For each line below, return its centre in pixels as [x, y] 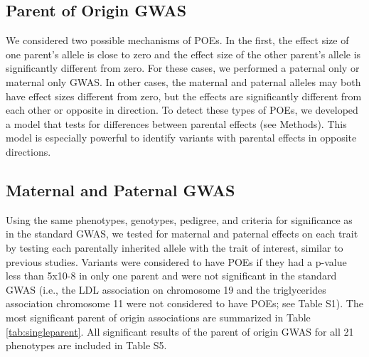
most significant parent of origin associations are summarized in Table [158, 317]
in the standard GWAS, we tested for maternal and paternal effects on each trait [182, 234]
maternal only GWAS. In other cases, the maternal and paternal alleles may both [183, 81]
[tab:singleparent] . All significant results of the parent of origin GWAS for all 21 [180, 331]
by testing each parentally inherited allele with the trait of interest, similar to [175, 247]
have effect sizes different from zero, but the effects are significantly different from [184, 96]
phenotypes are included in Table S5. [86, 345]
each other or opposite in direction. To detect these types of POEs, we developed [182, 110]
